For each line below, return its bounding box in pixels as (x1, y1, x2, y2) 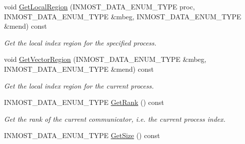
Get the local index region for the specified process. (4, 37, 157, 48)
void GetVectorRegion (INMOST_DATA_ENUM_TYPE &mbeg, (4, 54, 206, 64)
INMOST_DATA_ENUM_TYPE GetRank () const (4, 97, 164, 107)
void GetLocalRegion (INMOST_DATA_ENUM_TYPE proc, (4, 1, 195, 11)
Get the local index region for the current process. (4, 80, 154, 91)
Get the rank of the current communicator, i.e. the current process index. (4, 113, 226, 124)
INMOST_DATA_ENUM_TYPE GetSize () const (4, 130, 160, 141)
